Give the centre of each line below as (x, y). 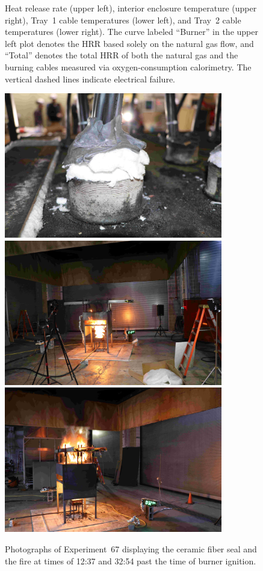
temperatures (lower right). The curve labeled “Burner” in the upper (131, 32)
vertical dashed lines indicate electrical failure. (90, 79)
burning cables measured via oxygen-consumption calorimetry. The (128, 66)
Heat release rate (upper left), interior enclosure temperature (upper (131, 8)
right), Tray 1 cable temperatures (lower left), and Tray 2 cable (123, 20)
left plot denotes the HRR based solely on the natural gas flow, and (129, 43)
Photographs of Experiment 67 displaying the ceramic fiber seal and (131, 548)
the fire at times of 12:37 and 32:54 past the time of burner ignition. (131, 560)
